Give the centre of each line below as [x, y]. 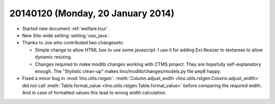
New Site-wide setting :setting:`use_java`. [66, 35]
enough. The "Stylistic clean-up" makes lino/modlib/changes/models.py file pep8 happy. [128, 71]
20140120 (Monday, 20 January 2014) [92, 13]
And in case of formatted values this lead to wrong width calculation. [94, 93]
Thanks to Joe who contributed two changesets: [73, 43]
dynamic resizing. [53, 57]
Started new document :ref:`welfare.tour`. [66, 29]
